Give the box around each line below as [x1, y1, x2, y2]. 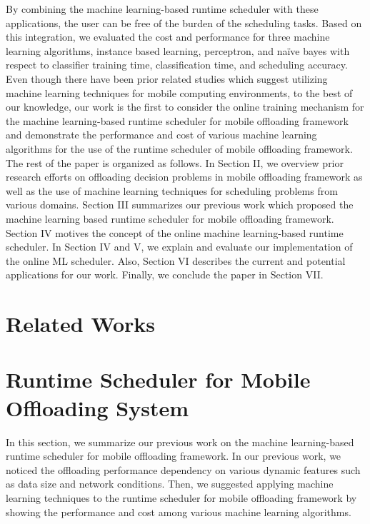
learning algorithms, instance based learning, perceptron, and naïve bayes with [6, 43, 350, 58]
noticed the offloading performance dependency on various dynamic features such [6, 462, 361, 477]
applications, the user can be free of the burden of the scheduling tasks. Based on [6, 15, 362, 30]
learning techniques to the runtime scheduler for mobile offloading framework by [6, 490, 357, 505]
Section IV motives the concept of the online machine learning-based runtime [6, 225, 344, 240]
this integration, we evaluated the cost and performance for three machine [6, 29, 330, 44]
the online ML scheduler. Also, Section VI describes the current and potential [6, 253, 346, 268]
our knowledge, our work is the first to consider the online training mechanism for [6, 99, 364, 114]
